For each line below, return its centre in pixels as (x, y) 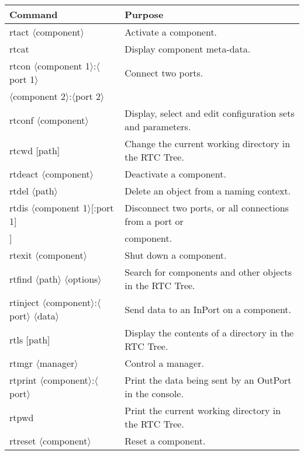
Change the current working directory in (208, 143)
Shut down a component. (176, 255)
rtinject (25, 302)
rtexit (21, 255)
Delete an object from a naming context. (208, 191)
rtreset (23, 441)
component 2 (39, 96)
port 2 (88, 96)
